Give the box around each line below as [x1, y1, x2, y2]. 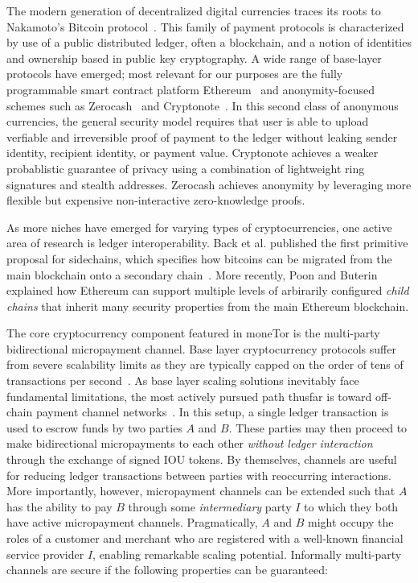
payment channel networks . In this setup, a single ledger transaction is [35, 403, 389, 420]
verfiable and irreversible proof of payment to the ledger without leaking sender [6, 128, 398, 145]
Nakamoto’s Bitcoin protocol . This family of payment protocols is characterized [6, 18, 404, 35]
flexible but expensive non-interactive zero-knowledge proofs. [6, 192, 305, 209]
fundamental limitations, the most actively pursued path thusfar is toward [6, 387, 372, 404]
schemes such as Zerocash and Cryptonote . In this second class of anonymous [6, 97, 399, 114]
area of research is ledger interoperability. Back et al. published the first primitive [6, 234, 408, 251]
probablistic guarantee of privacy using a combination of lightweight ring [6, 159, 365, 176]
